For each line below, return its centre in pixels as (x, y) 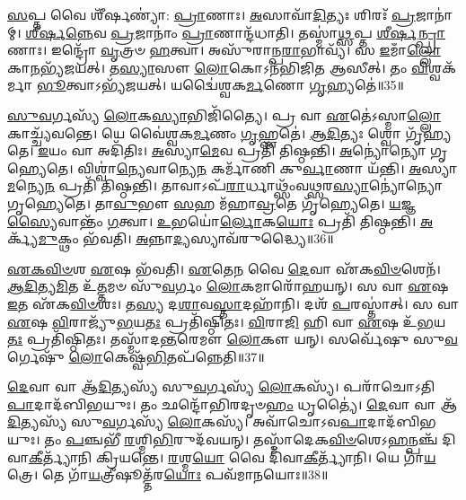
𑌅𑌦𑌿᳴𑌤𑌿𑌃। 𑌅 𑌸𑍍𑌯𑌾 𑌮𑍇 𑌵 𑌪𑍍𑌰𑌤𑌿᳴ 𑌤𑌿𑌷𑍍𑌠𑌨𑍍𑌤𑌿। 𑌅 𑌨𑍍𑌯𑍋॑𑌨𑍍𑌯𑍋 (262, 150)
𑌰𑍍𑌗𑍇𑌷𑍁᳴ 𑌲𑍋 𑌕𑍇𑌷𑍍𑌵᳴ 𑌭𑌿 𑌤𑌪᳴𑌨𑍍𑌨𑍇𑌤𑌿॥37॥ (136, 356)
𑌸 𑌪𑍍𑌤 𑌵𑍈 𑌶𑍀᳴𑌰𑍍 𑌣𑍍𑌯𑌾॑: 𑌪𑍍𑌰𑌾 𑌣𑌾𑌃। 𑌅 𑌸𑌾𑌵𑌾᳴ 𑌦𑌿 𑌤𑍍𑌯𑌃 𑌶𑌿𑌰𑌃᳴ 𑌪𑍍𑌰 (211, 14)
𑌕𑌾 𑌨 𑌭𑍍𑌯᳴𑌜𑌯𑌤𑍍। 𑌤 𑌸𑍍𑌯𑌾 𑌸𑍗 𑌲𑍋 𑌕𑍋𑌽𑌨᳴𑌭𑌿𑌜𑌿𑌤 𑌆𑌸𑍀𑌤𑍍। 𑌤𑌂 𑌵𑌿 (218, 67)
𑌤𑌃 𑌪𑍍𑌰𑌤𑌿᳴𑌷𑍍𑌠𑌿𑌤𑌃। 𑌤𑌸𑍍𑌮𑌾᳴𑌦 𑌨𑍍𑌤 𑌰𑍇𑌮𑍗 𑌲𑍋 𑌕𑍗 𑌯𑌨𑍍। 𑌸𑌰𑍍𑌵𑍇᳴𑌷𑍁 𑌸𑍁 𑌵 (233, 339)
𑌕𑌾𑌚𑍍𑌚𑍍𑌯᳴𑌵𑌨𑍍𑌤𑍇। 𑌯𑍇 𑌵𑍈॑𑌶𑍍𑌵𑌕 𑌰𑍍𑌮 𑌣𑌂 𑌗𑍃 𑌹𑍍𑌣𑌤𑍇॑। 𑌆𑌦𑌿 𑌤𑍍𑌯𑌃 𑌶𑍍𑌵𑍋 (204, 132)
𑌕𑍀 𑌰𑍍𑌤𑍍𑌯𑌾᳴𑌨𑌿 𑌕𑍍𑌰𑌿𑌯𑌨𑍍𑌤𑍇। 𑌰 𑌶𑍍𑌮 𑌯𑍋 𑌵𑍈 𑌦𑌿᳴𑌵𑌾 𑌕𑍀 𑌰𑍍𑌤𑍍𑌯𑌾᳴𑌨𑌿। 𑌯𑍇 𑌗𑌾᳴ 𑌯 (232, 456)
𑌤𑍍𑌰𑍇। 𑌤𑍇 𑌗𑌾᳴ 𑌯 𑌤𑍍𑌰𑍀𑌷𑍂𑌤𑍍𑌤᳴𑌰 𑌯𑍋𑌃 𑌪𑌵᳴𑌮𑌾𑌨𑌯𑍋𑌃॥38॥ (168, 474)
